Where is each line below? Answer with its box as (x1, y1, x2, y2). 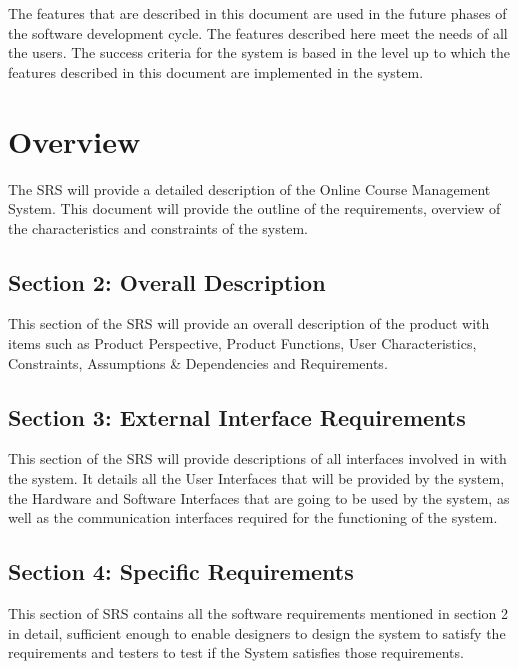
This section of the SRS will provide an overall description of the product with (8, 313, 490, 334)
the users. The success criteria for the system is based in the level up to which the (8, 42, 511, 63)
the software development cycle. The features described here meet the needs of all (8, 22, 508, 43)
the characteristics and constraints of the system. (8, 217, 308, 238)
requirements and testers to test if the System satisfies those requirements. (8, 642, 464, 663)
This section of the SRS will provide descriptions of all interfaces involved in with (8, 448, 507, 469)
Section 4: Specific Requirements (8, 556, 354, 587)
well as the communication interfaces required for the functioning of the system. (8, 507, 498, 528)
